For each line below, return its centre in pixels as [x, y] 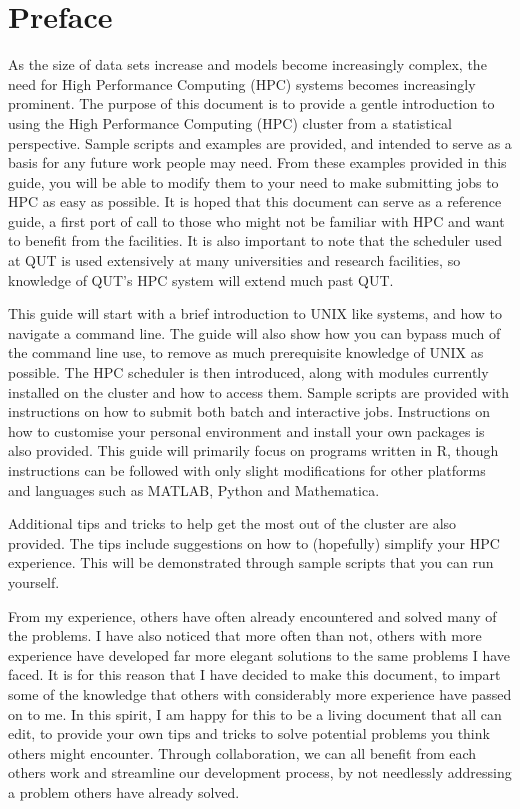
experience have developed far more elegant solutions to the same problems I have [259, 654]
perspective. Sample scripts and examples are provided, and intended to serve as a [260, 142]
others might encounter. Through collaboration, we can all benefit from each [242, 752]
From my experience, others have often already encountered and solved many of [252, 615]
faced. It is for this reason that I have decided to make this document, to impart [254, 674]
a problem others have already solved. [124, 791]
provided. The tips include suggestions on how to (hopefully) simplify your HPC [254, 542]
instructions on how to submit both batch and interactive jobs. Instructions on [249, 411]
